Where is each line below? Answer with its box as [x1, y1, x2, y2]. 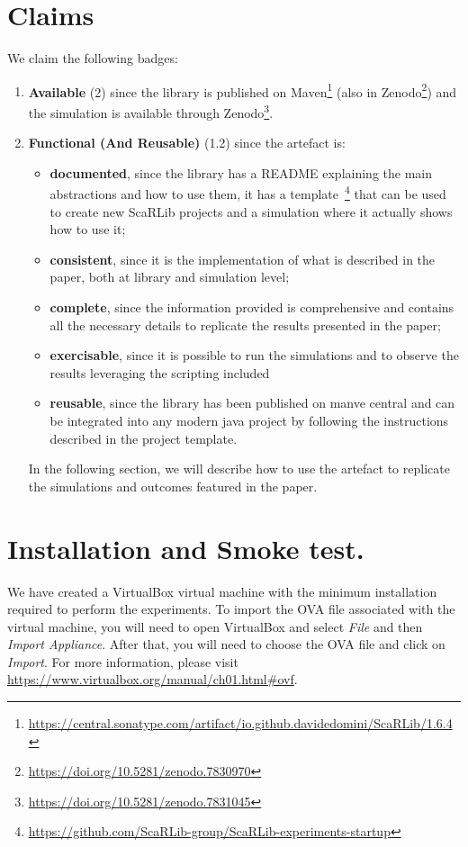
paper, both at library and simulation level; [49, 267, 290, 286]
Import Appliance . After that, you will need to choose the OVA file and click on [7, 635, 445, 653]
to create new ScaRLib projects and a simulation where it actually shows [49, 202, 453, 221]
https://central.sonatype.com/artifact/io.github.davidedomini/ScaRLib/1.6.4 [28, 714, 453, 733]
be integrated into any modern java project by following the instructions [49, 411, 449, 429]
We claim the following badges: [7, 49, 178, 68]
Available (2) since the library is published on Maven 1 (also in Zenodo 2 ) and [28, 79, 457, 101]
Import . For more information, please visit [7, 652, 238, 671]
